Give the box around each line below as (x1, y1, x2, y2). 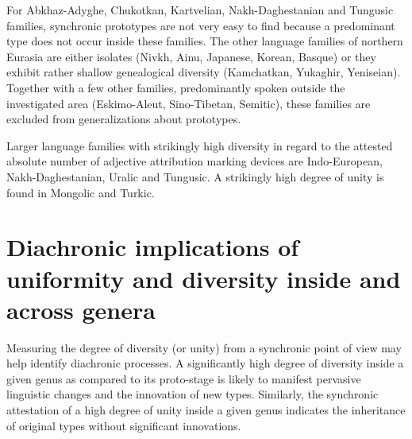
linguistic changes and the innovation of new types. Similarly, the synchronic (6, 386, 379, 402)
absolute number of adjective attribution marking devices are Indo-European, (6, 153, 383, 169)
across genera (6, 293, 156, 325)
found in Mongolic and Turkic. (6, 184, 155, 200)
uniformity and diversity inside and (6, 262, 401, 294)
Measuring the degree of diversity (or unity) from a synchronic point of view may (6, 339, 402, 355)
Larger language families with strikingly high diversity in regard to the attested (6, 137, 393, 153)
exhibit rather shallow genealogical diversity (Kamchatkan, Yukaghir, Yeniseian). (6, 64, 401, 80)
